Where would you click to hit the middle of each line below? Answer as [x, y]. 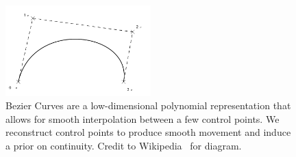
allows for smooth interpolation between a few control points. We [143, 118]
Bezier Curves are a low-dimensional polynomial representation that [148, 105]
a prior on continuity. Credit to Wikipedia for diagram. [124, 145]
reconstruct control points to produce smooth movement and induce [148, 132]
